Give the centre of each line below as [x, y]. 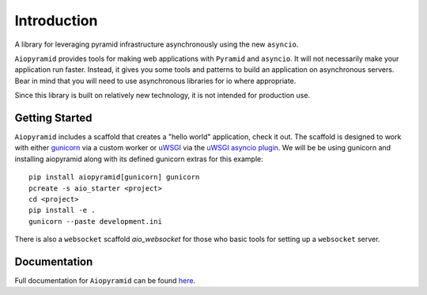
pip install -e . [62, 210]
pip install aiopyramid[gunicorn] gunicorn [114, 177]
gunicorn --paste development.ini [95, 221]
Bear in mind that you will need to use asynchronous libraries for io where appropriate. [155, 81]
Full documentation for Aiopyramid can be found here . [105, 281]
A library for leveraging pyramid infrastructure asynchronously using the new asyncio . [157, 44]
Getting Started [53, 117]
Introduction [56, 21]
